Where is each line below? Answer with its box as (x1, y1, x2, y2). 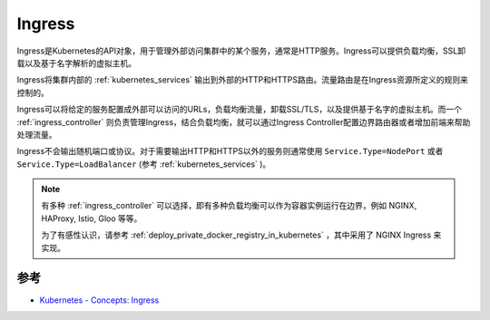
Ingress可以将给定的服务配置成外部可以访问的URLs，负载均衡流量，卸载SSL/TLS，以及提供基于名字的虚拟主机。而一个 (16, 104, 463, 115)
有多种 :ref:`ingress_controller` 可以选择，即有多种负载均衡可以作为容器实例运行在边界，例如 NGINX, (41, 200, 417, 211)
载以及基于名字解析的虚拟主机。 (16, 57, 136, 68)
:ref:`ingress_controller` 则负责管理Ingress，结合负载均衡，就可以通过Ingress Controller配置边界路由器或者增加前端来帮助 (16, 116, 471, 127)
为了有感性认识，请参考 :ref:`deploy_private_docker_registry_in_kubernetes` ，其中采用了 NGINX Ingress (41, 229, 432, 240)
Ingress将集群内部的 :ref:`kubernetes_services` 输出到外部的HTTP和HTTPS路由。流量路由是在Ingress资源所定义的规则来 (16, 74, 469, 85)
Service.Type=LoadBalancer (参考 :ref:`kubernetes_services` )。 (16, 159, 271, 170)
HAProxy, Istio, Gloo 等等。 (41, 213, 142, 224)
